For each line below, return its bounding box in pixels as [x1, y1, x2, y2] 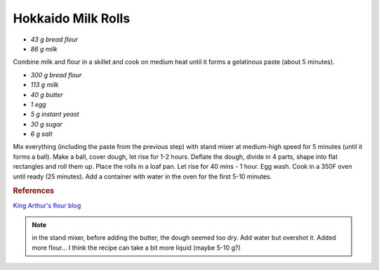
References [13, 186, 55, 196]
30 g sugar [30, 120, 63, 128]
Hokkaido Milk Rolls [13, 11, 131, 26]
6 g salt [30, 130, 53, 139]
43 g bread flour [30, 35, 79, 44]
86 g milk [30, 44, 58, 53]
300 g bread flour [30, 70, 82, 79]
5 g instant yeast [30, 110, 79, 119]
